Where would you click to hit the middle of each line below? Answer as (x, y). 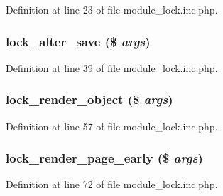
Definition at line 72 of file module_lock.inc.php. (112, 184)
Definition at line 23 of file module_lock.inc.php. (112, 9)
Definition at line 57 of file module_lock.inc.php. (112, 126)
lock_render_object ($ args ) (89, 99)
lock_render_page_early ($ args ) (104, 158)
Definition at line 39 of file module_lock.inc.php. (112, 67)
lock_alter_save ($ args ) (78, 41)
